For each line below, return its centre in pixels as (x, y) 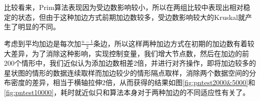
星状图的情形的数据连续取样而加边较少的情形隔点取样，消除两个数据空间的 (126, 72)
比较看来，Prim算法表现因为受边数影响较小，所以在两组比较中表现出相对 (124, 7)
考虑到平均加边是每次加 (42, 43)
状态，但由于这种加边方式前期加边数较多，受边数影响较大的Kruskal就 (131, 17)
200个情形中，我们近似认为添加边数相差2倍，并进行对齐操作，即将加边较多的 (130, 63)
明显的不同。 (39, 27)
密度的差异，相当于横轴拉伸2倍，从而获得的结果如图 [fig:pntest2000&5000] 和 (133, 82)
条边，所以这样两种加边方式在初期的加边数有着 (170, 43)
